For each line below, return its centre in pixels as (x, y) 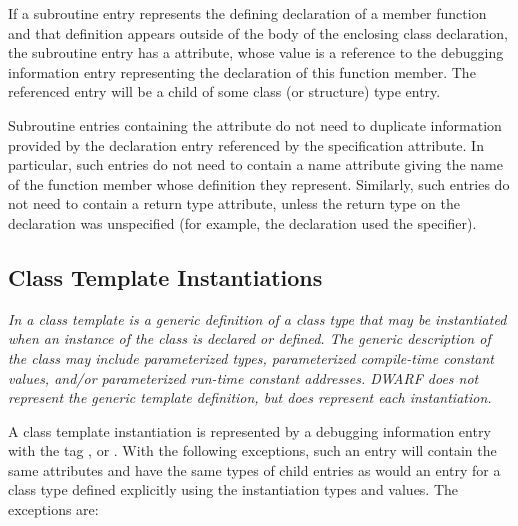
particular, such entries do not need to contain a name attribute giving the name (255, 164)
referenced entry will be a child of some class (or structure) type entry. (224, 91)
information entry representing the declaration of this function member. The (242, 71)
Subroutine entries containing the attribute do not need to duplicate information (255, 124)
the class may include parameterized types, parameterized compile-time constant (251, 357)
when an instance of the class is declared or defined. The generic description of (249, 338)
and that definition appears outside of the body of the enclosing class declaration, (258, 32)
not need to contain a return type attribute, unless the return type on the (234, 203)
